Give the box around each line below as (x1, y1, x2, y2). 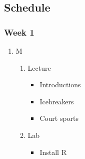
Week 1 (4, 26, 34, 38)
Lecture (27, 62, 51, 73)
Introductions (39, 79, 81, 90)
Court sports (39, 113, 79, 123)
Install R (39, 146, 66, 157)
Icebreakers (39, 96, 74, 106)
